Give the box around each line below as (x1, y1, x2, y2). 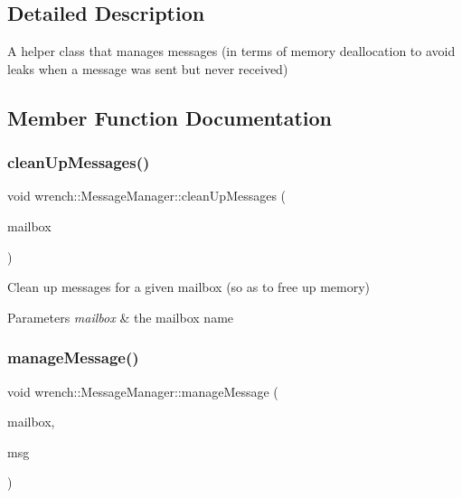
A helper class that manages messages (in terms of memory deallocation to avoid (7, 42, 456, 61)
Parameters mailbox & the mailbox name (7, 307, 234, 326)
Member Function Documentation (7, 103, 333, 131)
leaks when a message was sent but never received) (7, 59, 288, 78)
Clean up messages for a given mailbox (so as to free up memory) (7, 277, 371, 296)
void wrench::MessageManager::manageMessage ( (7, 381, 278, 400)
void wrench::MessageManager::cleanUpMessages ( (7, 186, 287, 205)
